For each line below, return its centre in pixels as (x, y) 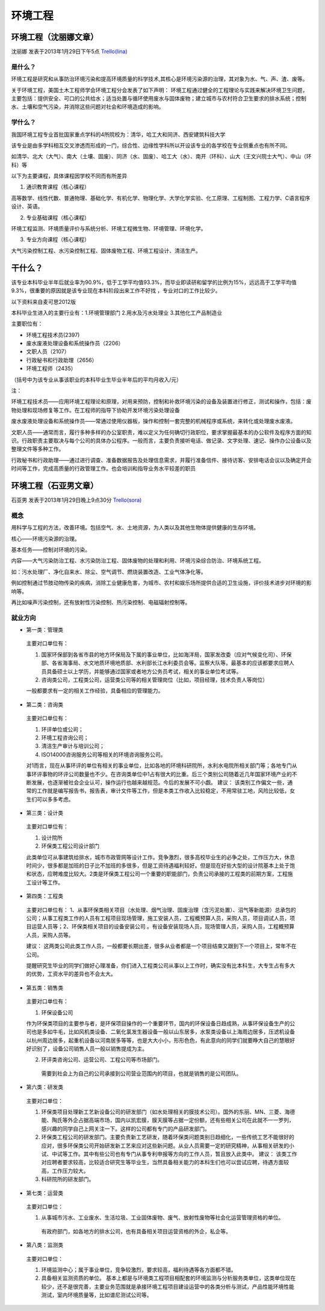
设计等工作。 (47, 882)
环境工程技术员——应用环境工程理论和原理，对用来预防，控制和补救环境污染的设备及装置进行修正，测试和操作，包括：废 (161, 402)
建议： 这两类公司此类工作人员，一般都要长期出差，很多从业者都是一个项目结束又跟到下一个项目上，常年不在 (161, 946)
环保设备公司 (57, 1012)
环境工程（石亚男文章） (55, 485)
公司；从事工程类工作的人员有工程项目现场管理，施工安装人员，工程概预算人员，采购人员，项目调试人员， (158, 918)
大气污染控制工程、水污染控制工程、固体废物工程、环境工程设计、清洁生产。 (106, 250)
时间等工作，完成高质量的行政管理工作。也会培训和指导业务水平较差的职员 (103, 469)
